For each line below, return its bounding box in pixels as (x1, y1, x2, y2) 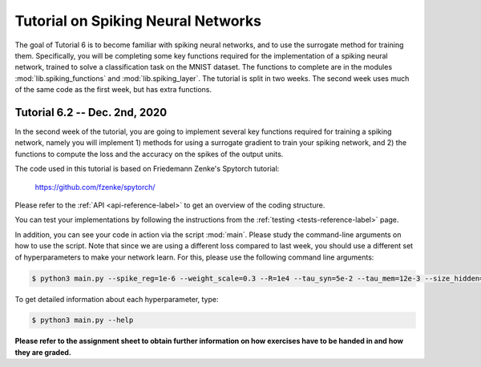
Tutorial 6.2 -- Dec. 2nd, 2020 (14, 105, 168, 119)
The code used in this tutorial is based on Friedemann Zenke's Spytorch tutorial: (14, 164, 280, 174)
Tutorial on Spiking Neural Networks (14, 12, 262, 30)
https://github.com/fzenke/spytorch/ (34, 182, 156, 192)
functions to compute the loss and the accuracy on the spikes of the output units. (14, 149, 284, 159)
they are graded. (14, 347, 71, 357)
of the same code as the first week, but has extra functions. (14, 85, 212, 95)
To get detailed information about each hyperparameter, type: (14, 294, 220, 304)
